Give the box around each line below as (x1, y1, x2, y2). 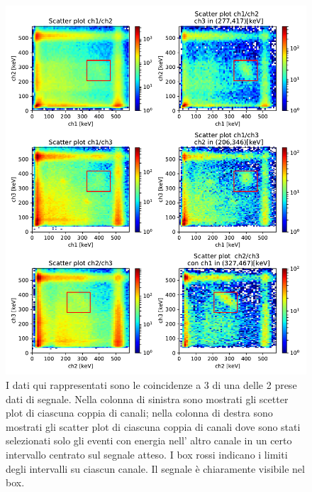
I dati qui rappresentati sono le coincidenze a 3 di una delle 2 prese (6, 378, 297, 392)
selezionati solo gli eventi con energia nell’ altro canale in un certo (6, 433, 292, 448)
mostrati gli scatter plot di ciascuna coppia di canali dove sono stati (6, 419, 301, 434)
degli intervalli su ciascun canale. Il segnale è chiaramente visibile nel (6, 461, 305, 476)
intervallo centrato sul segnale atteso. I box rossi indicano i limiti (6, 447, 288, 462)
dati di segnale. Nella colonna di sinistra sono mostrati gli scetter (6, 391, 289, 406)
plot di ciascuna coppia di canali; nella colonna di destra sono (6, 405, 273, 420)
